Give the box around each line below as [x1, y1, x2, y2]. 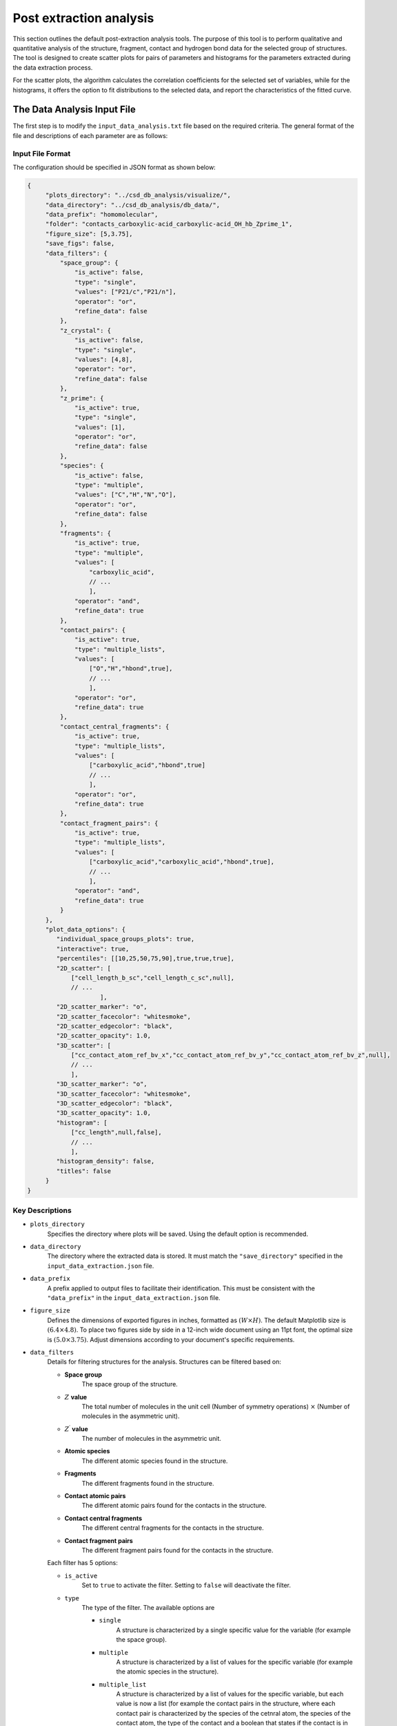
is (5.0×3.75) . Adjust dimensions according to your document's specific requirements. [47, 1335, 295, 1344]
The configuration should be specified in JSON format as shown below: [12, 163, 216, 171]
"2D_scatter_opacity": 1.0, [56, 1032, 152, 1040]
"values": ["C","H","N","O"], [74, 491, 177, 498]
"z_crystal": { [59, 327, 112, 334]
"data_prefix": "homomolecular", [45, 211, 159, 219]
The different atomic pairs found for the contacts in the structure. [81, 1502, 267, 1510]
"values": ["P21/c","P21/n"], [74, 288, 177, 296]
